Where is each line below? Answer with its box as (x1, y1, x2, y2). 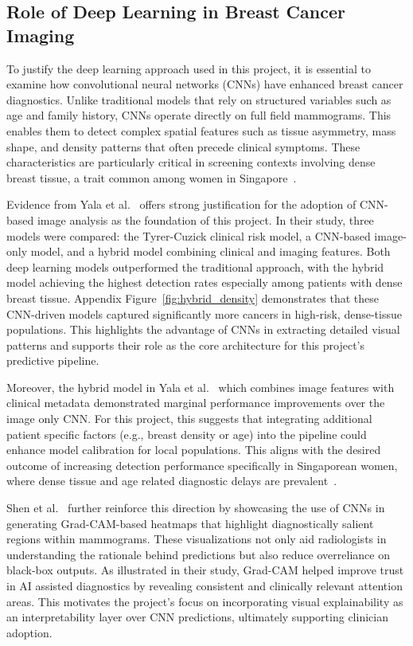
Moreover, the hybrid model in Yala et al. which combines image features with (6, 378, 395, 395)
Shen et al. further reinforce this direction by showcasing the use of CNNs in (6, 499, 385, 516)
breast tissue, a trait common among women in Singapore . (6, 169, 297, 186)
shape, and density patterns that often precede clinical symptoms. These (6, 138, 360, 155)
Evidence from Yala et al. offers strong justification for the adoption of (6, 196, 357, 213)
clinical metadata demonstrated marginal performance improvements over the (6, 394, 385, 411)
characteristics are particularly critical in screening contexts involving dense (6, 154, 376, 170)
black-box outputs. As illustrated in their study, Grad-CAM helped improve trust (6, 562, 404, 578)
